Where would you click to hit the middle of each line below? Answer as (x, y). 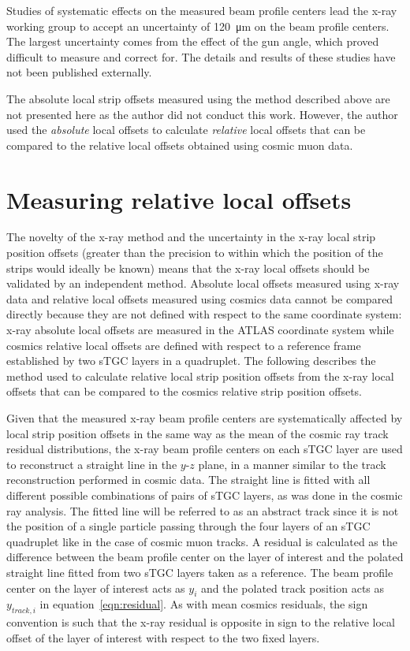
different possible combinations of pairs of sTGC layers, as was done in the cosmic (205, 495)
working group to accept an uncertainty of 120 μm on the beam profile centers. (198, 26)
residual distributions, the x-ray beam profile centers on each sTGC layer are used (205, 449)
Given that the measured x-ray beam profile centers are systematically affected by (205, 418)
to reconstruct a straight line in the (92, 464)
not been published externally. (79, 72)
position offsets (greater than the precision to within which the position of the (195, 253)
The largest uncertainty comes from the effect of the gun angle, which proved (193, 41)
